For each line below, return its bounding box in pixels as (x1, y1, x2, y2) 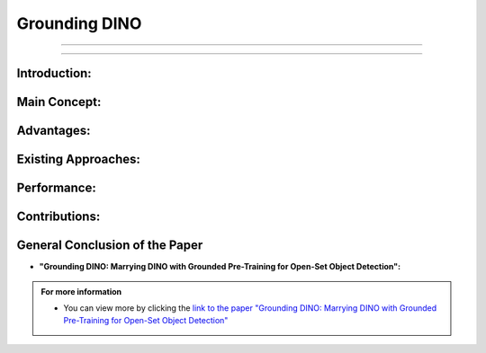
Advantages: (16, 123, 91, 138)
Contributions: (16, 209, 101, 225)
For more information (40, 286, 122, 296)
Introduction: (16, 66, 92, 81)
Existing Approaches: (16, 152, 141, 167)
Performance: (16, 181, 96, 196)
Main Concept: (16, 94, 102, 110)
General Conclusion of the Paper (16, 238, 203, 253)
